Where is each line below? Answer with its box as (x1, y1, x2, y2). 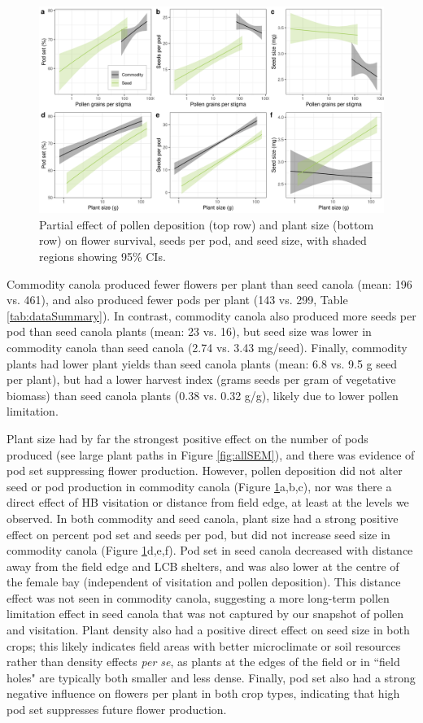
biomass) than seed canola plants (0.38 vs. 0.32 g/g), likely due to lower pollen (7, 386, 399, 403)
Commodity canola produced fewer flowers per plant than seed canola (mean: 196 (7, 275, 412, 292)
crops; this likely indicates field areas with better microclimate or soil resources (7, 637, 401, 654)
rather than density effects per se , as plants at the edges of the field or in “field (7, 653, 400, 670)
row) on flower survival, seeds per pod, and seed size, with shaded (39, 232, 367, 249)
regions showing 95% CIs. (39, 248, 166, 265)
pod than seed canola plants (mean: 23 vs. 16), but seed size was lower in (7, 323, 372, 340)
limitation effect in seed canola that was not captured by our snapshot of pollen (7, 605, 404, 622)
